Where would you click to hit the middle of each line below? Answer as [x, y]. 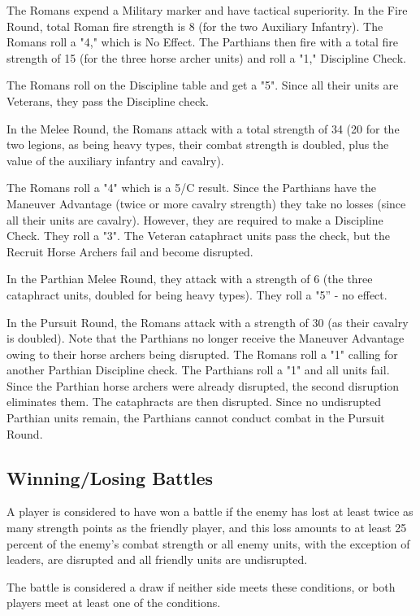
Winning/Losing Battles [110, 477]
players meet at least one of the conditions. [114, 603]
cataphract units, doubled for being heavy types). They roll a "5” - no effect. [197, 294]
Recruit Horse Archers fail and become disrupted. [130, 251]
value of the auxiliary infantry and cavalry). [115, 160]
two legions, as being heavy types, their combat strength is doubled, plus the [198, 144]
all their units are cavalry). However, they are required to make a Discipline [195, 219]
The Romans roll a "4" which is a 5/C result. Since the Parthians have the [191, 188]
